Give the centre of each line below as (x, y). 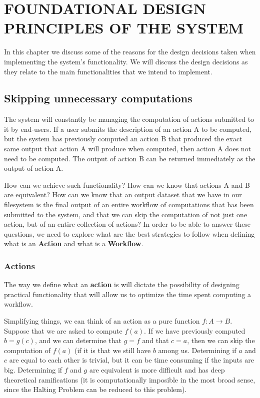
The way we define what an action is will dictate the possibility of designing (122, 284)
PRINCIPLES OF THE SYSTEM (124, 28)
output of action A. (34, 168)
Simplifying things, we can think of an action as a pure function (102, 321)
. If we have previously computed (195, 330)
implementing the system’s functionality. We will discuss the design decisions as (126, 61)
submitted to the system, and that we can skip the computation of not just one (126, 214)
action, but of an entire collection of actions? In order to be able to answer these (127, 224)
